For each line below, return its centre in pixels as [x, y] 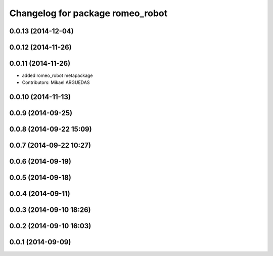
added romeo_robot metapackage [57, 75]
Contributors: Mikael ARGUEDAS [56, 82]
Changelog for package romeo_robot [88, 13]
